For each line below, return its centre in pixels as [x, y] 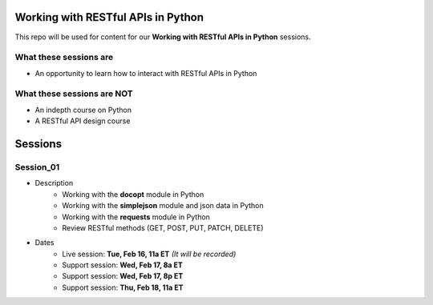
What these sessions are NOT [74, 94]
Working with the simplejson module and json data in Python [163, 206]
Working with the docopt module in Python [133, 194]
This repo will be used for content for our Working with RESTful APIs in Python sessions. [163, 37]
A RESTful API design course [83, 121]
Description [54, 183]
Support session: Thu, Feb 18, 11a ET [123, 287]
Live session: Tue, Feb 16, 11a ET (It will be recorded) [149, 254]
